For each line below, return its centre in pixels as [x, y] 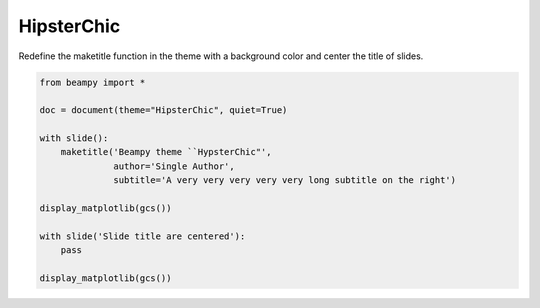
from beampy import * [92, 82]
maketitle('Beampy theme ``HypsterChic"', [166, 152]
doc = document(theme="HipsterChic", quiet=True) [163, 110]
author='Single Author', [174, 166]
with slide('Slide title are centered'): [142, 236]
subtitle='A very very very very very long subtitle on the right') [285, 180]
